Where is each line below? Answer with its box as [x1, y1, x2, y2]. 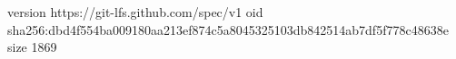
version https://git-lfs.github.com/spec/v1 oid [7, 3, 263, 21]
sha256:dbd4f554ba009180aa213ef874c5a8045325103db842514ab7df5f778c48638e [7, 20, 449, 38]
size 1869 [7, 38, 57, 56]
